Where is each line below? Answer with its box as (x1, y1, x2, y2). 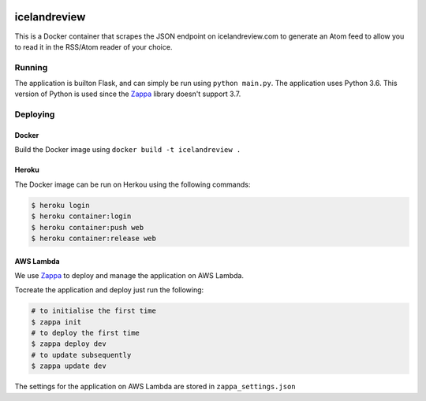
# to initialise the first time (31, 306, 157, 315)
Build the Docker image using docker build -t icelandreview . (14, 145, 241, 154)
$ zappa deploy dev (31, 340, 106, 348)
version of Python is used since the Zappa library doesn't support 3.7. (14, 89, 241, 98)
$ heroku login (31, 201, 90, 210)
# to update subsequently (31, 351, 132, 359)
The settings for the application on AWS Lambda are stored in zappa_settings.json (14, 382, 296, 392)
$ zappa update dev (31, 362, 106, 370)
